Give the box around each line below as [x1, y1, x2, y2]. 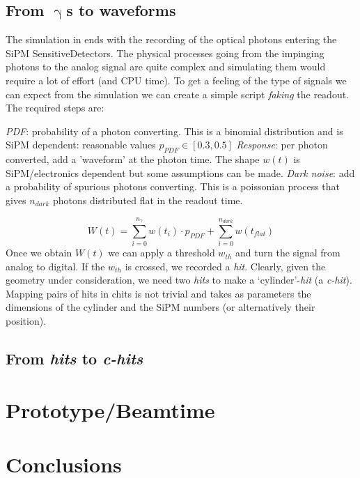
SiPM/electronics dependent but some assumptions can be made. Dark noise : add [6, 165, 355, 180]
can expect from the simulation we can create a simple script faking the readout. [6, 86, 350, 101]
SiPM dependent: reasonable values [6, 137, 156, 152]
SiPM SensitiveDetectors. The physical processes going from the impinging [6, 45, 324, 60]
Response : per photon [236, 137, 328, 152]
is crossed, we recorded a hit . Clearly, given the [125, 259, 326, 273]
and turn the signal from [235, 245, 341, 260]
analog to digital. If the [6, 259, 105, 273]
